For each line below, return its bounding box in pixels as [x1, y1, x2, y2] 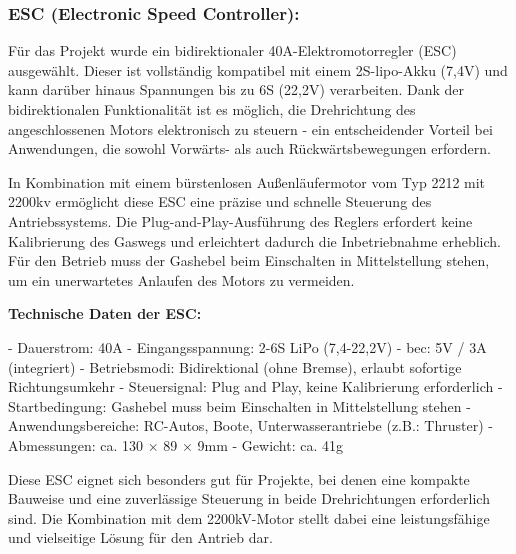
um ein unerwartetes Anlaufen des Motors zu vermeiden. [8, 269, 355, 290]
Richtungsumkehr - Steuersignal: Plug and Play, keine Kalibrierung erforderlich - [8, 376, 503, 397]
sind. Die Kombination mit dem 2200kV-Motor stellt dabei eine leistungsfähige [8, 507, 490, 528]
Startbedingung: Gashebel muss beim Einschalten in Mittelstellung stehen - [8, 395, 471, 416]
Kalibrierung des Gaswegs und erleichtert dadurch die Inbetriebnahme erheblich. [8, 230, 501, 251]
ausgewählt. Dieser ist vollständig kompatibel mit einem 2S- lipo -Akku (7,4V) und [8, 59, 508, 80]
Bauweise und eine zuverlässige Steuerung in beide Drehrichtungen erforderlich [8, 488, 490, 509]
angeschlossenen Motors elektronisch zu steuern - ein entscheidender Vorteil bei [8, 118, 493, 139]
